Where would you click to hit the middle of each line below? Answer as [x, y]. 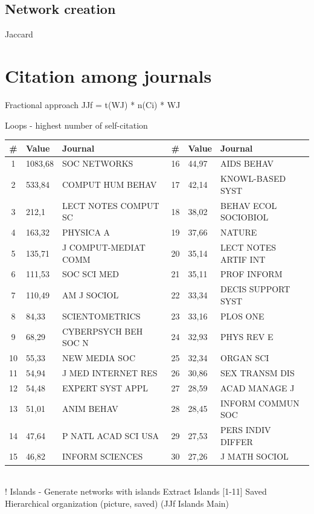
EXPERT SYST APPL [105, 387]
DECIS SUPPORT [255, 289]
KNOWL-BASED [253, 178]
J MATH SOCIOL [255, 456]
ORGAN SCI [245, 358]
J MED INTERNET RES [110, 372]
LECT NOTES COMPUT [111, 205]
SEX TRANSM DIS [258, 372]
